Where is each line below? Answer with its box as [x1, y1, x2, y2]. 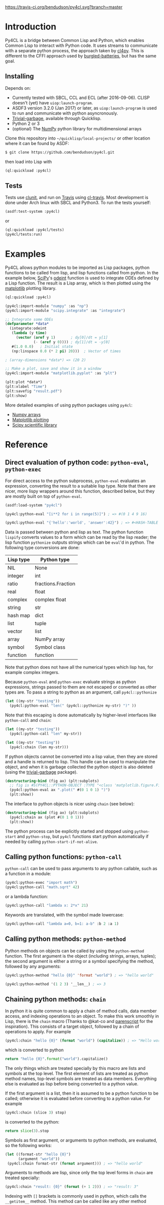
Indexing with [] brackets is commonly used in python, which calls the [5, 1193, 147, 1199]
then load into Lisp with [5, 159, 52, 164]
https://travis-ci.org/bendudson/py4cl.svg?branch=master [5, 4, 123, 10]
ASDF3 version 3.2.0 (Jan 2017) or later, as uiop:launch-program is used [12, 105, 157, 111]
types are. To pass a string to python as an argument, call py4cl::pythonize [5, 689, 157, 695]
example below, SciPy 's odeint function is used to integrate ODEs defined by [5, 275, 160, 281]
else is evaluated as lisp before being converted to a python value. [5, 1081, 139, 1087]
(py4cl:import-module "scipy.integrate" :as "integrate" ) [5, 308, 125, 313]
